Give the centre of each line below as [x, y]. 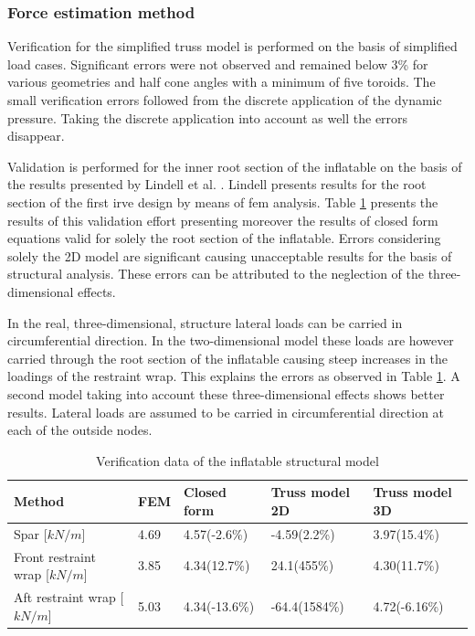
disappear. [36, 136]
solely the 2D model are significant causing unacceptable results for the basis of [230, 255]
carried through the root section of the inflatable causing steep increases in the [228, 358]
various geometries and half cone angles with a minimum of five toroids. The [222, 82]
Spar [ [31, 533]
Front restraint [55, 556]
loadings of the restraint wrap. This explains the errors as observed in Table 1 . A [234, 376]
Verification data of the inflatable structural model [237, 460]
